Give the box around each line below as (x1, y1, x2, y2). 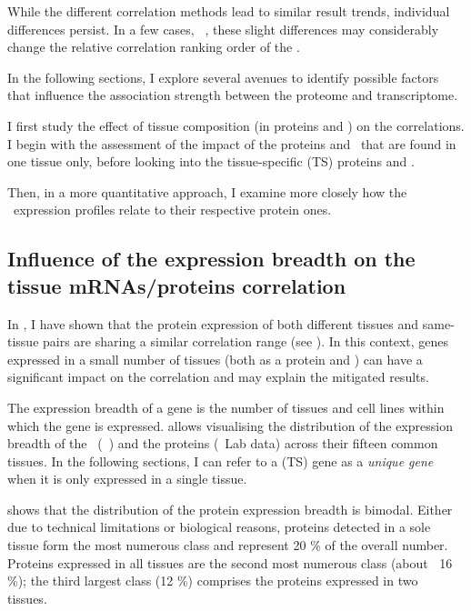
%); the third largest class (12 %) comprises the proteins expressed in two (7, 571, 418, 590)
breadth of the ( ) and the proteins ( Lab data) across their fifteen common (7, 434, 438, 453)
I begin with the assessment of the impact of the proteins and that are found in (7, 134, 456, 153)
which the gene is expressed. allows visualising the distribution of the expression (7, 416, 454, 435)
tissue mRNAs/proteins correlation (7, 271, 346, 299)
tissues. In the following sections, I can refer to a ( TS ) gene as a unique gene (7, 451, 434, 470)
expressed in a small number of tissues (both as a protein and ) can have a (7, 349, 423, 368)
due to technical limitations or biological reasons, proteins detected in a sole (7, 517, 431, 536)
